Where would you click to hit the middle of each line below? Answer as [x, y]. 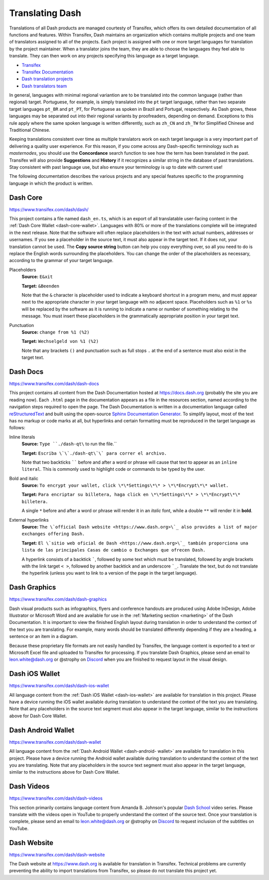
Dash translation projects [47, 79]
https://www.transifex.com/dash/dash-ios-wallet [59, 686]
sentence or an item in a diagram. [44, 636]
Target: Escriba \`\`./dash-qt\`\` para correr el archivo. [94, 453]
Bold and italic [24, 478]
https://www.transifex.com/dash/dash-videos [56, 798]
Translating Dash [45, 13]
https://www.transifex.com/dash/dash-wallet [55, 742]
